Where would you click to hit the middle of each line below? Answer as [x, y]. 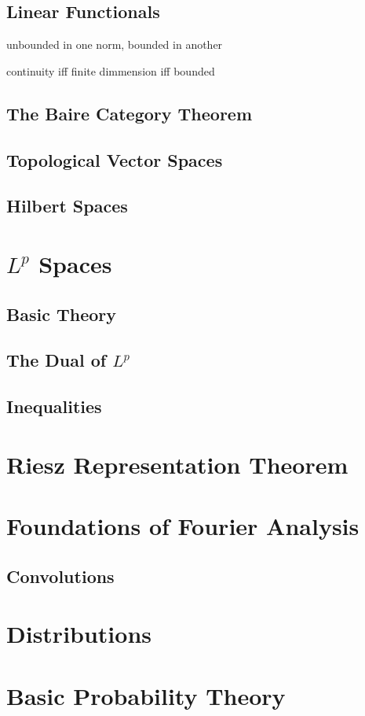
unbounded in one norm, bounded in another [115, 44]
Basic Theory [61, 314]
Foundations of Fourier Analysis [183, 526]
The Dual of [57, 360]
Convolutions [60, 576]
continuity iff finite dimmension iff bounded [111, 70]
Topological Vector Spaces [115, 159]
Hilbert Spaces [67, 206]
